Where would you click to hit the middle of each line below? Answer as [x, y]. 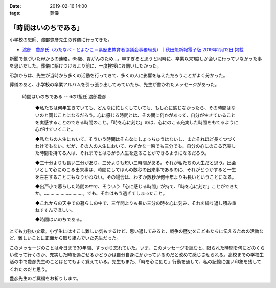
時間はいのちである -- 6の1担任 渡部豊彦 [64, 96]
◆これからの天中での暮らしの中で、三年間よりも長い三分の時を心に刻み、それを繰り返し [129, 203]
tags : [15, 13]
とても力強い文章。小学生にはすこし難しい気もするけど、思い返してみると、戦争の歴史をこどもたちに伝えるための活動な [136, 231]
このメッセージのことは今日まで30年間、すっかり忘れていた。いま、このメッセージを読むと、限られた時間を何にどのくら [137, 248]
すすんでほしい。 [57, 210]
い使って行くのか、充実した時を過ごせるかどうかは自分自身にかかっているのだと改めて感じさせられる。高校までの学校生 [137, 255]
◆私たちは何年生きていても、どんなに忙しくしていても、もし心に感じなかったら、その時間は [133, 108]
